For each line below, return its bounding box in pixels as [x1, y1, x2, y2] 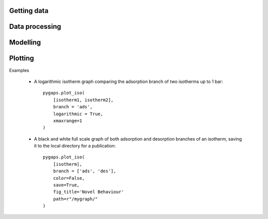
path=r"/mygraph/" [53, 196, 98, 202]
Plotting [9, 54, 34, 63]
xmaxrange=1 [53, 118, 82, 124]
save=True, [53, 182, 80, 188]
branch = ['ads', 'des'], [53, 168, 117, 174]
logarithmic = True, [53, 111, 103, 117]
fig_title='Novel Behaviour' [53, 189, 124, 195]
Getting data [9, 6, 49, 15]
